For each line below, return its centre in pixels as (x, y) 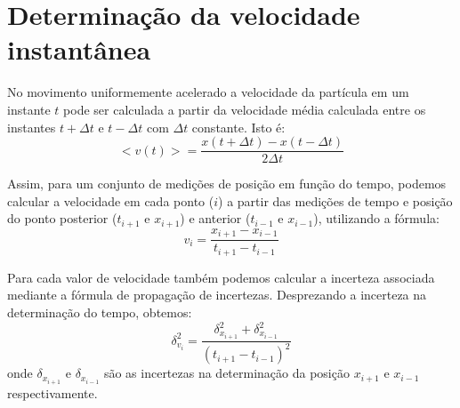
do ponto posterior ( (62, 218)
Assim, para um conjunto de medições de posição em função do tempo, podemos (227, 184)
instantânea (79, 49)
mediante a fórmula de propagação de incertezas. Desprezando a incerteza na (217, 295)
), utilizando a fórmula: (376, 218)
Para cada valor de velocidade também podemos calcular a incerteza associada (221, 277)
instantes (32, 127)
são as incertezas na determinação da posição (226, 373)
